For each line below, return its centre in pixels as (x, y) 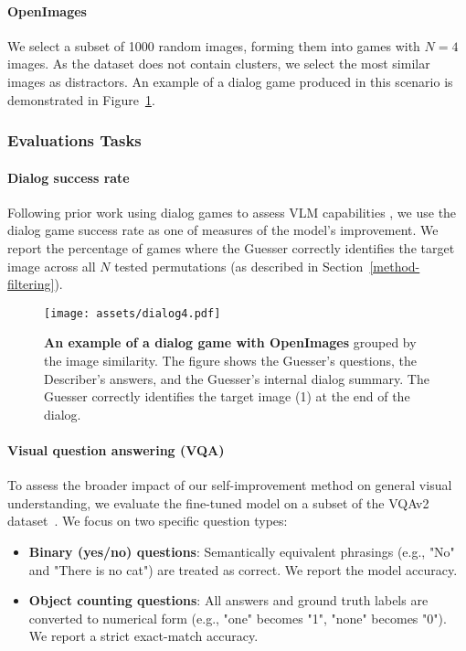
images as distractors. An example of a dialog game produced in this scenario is (230, 81)
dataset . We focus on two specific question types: (148, 521)
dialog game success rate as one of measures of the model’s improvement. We (223, 230)
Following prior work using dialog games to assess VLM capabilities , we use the (232, 212)
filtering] (31, 284)
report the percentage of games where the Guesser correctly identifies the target (231, 248)
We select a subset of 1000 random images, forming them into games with (214, 45)
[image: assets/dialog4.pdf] (132, 313)
